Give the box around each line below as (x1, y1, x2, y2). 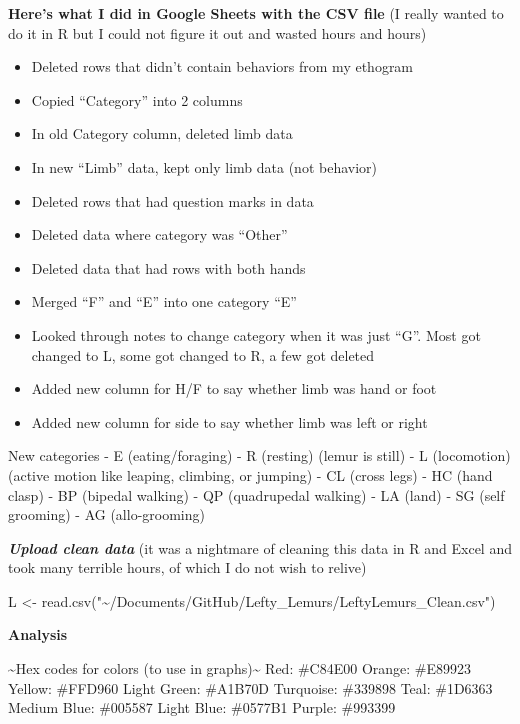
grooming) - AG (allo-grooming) (8, 504, 205, 525)
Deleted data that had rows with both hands (31, 257, 306, 278)
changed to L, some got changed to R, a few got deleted (31, 344, 375, 365)
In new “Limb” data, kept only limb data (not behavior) (31, 156, 377, 177)
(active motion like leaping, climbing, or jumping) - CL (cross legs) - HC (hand (8, 464, 493, 485)
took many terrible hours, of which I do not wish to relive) (8, 557, 367, 578)
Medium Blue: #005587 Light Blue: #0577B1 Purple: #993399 (8, 697, 396, 718)
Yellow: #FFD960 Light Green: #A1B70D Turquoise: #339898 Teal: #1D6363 (8, 677, 493, 698)
